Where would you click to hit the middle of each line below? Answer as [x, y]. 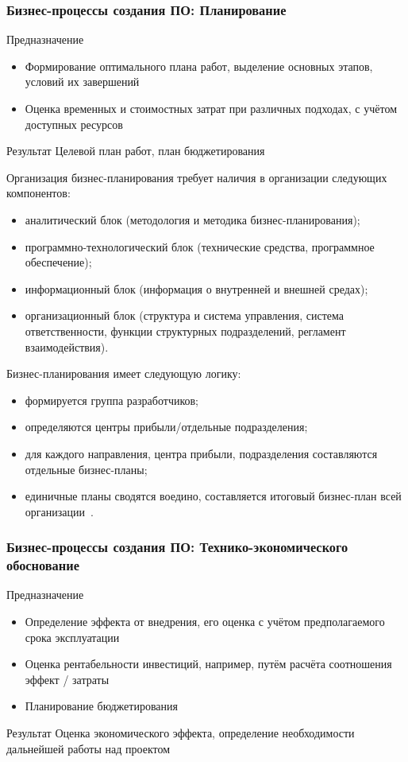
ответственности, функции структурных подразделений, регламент [185, 330]
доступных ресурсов [74, 124]
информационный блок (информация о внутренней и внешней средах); [196, 288]
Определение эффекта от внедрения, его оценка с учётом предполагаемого [205, 622]
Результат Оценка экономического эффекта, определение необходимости [181, 732]
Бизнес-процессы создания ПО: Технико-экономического [177, 547]
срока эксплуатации [72, 637]
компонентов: [38, 193]
